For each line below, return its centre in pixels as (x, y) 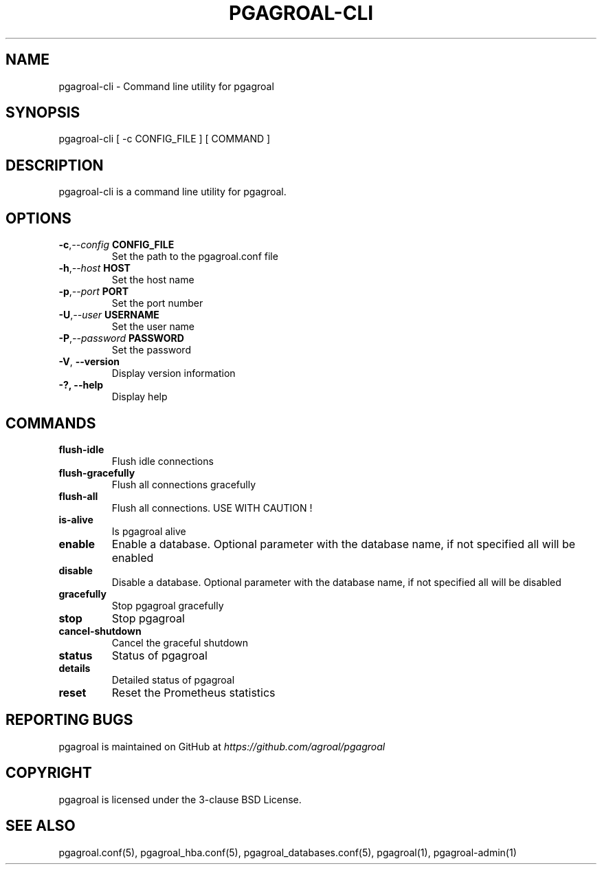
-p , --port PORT (94, 292)
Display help (140, 397)
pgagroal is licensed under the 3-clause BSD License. (180, 799)
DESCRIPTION (55, 165)
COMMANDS (51, 423)
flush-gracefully (97, 472)
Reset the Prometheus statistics (193, 692)
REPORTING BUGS (69, 720)
